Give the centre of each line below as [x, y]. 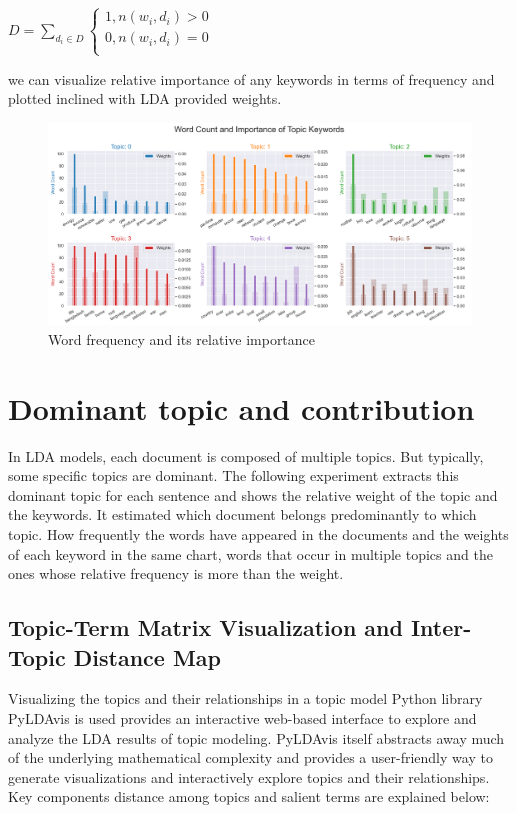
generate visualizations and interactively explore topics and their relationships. [249, 776]
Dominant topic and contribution [241, 407]
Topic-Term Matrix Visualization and [205, 627]
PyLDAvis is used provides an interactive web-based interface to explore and [242, 717]
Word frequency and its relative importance [182, 338]
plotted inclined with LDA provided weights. [145, 98]
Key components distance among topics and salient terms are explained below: [249, 796]
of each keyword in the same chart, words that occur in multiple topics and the [250, 553]
